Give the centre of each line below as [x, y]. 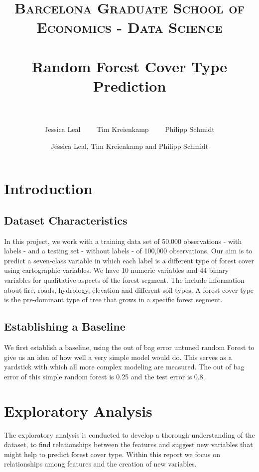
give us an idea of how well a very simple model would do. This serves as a [118, 357]
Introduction [48, 188]
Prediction [129, 85]
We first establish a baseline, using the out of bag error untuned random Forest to [129, 347]
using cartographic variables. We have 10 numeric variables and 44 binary [117, 270]
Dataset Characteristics [66, 220]
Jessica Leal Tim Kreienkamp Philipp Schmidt [129, 129]
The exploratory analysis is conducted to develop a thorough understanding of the [129, 434]
